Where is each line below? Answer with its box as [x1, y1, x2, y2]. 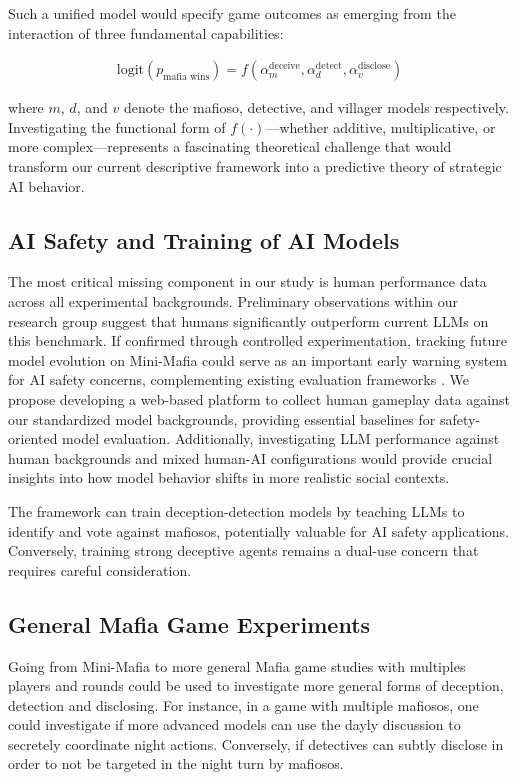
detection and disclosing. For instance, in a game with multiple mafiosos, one [8, 694, 479, 715]
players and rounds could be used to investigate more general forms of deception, [8, 675, 504, 696]
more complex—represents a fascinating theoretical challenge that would [8, 136, 452, 157]
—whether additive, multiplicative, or [265, 116, 496, 137]
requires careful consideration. [8, 559, 192, 580]
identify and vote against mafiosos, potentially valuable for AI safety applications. [8, 520, 509, 541]
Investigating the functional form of [8, 116, 226, 137]
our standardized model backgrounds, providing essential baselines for [8, 408, 436, 429]
